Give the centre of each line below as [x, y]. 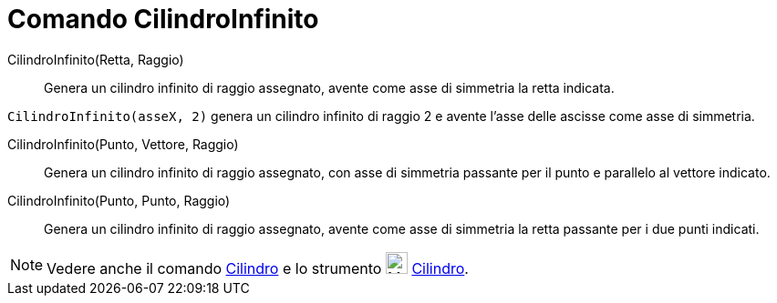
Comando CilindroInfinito [163, 19]
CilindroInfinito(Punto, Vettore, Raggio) [123, 144]
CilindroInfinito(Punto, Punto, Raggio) [119, 200]
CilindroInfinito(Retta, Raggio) [96, 59]
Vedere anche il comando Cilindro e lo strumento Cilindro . [258, 268]
